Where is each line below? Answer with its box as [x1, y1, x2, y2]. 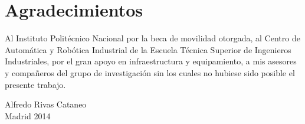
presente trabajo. [5, 78, 66, 90]
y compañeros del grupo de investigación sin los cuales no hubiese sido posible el [5, 66, 295, 79]
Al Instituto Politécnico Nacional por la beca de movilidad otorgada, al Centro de [5, 32, 300, 44]
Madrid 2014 [5, 109, 51, 122]
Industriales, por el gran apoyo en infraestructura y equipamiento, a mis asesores [5, 55, 297, 67]
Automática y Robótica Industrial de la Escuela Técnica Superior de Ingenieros [5, 43, 291, 56]
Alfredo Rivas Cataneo [5, 98, 87, 110]
